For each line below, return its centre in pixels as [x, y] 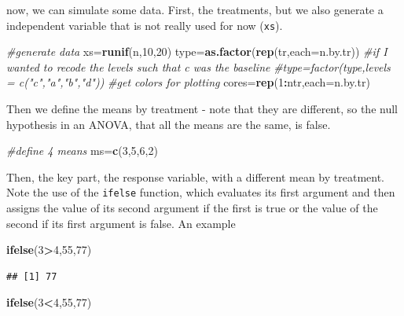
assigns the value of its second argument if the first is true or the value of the [192, 208]
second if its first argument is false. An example [121, 223]
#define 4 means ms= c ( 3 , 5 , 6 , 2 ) [82, 151]
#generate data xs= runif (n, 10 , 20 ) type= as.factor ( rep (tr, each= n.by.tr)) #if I [197, 51]
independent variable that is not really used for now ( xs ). [145, 25]
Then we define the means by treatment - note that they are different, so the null [202, 109]
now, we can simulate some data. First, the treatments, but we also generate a [195, 9]
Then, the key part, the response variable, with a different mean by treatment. [195, 176]
